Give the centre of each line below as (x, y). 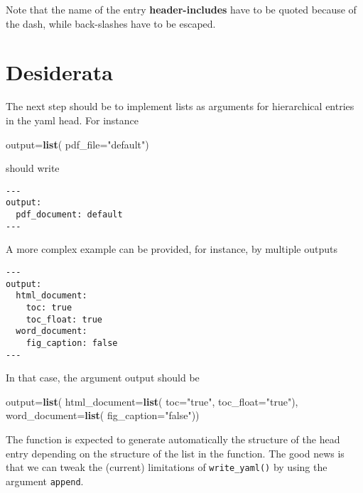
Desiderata (59, 72)
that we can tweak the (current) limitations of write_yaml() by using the (167, 467)
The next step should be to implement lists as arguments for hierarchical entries (180, 106)
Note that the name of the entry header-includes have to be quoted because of (181, 9)
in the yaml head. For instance (72, 120)
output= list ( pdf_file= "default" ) (77, 144)
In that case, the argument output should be (103, 378)
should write (33, 168)
